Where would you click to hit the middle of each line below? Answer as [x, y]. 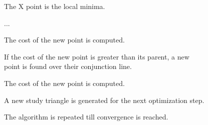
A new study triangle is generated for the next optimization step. [104, 100]
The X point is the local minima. [55, 6]
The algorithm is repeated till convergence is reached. [86, 117]
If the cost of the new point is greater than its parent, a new [97, 56]
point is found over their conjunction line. [68, 66]
